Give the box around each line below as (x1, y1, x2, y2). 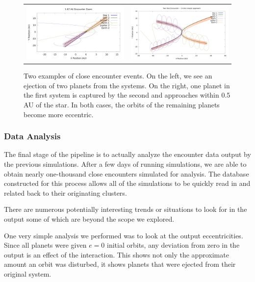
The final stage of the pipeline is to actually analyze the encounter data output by (4, 149, 251, 159)
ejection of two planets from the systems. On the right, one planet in (24, 80, 230, 90)
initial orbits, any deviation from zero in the (107, 240, 240, 250)
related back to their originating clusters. (4, 187, 127, 198)
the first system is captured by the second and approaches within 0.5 (24, 90, 230, 100)
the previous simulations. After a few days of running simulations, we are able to (4, 159, 247, 169)
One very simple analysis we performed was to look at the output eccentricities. (4, 230, 243, 240)
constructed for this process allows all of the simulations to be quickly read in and (4, 178, 251, 188)
